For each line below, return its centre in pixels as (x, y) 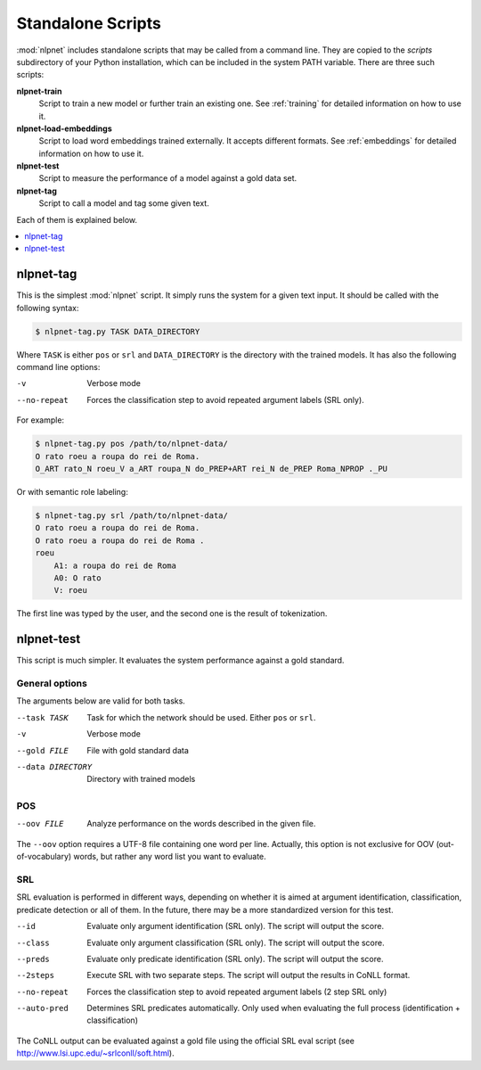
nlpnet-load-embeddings (64, 128)
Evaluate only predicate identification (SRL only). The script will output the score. (235, 959)
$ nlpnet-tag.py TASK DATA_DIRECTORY (118, 331)
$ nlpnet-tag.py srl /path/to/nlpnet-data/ (132, 515)
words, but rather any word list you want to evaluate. (170, 857)
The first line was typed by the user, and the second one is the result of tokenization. (172, 613)
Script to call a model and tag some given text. (124, 203)
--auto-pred (42, 1008)
